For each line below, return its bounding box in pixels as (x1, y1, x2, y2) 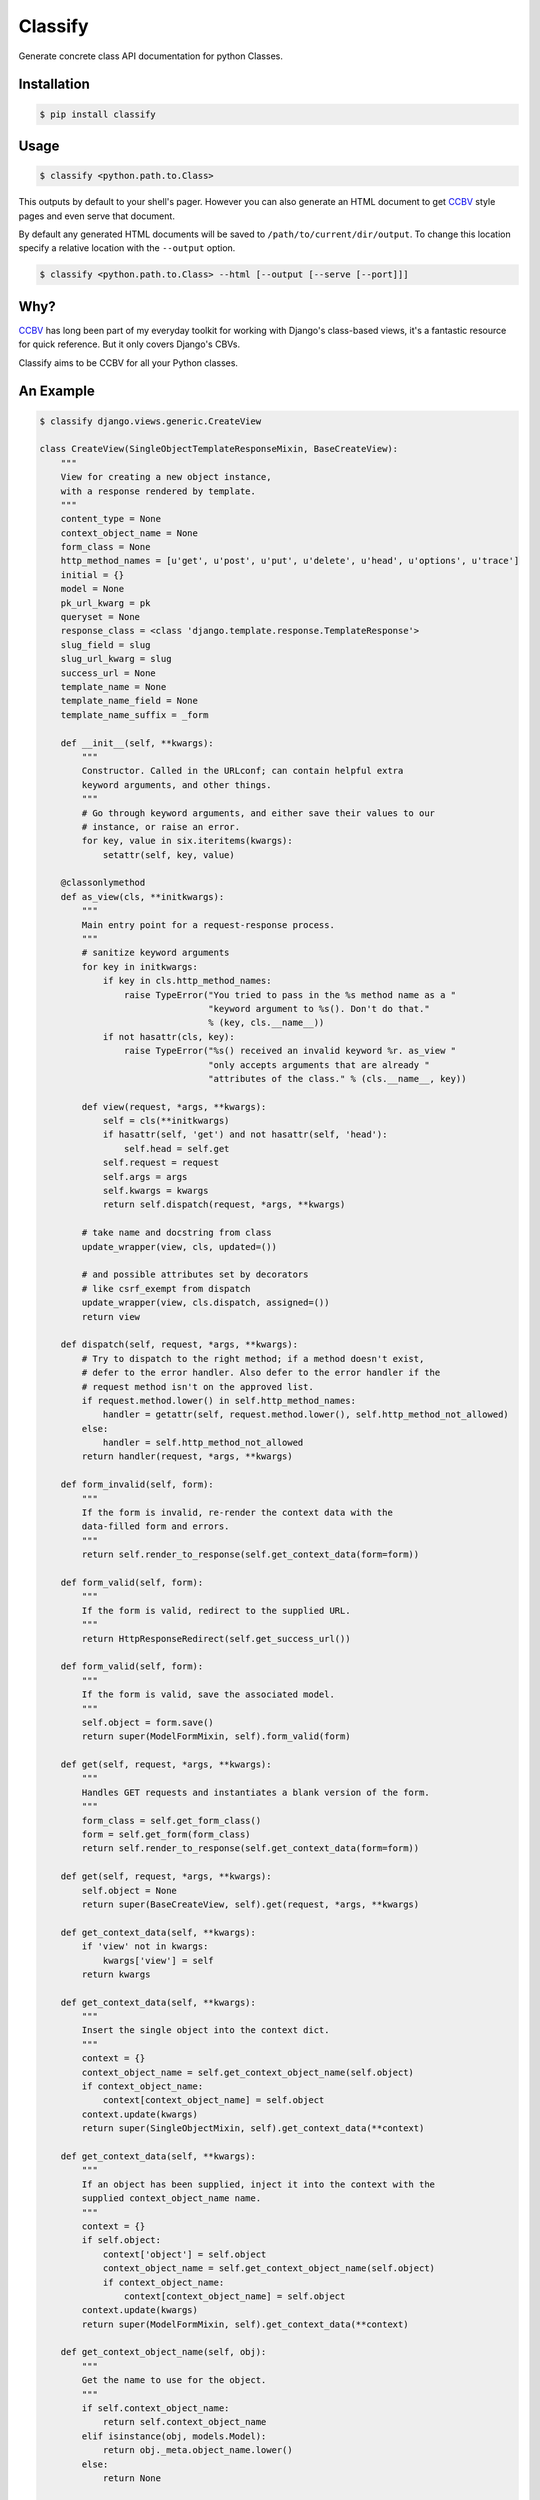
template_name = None (60, 681, 167, 692)
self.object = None (81, 1885, 177, 1896)
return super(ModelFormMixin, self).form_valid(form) (81, 1731, 351, 1742)
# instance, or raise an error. (81, 821, 240, 832)
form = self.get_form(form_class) (81, 1829, 251, 1840)
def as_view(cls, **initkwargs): (60, 891, 225, 902)
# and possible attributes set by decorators (81, 1269, 309, 1280)
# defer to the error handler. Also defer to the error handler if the (81, 1367, 441, 1379)
